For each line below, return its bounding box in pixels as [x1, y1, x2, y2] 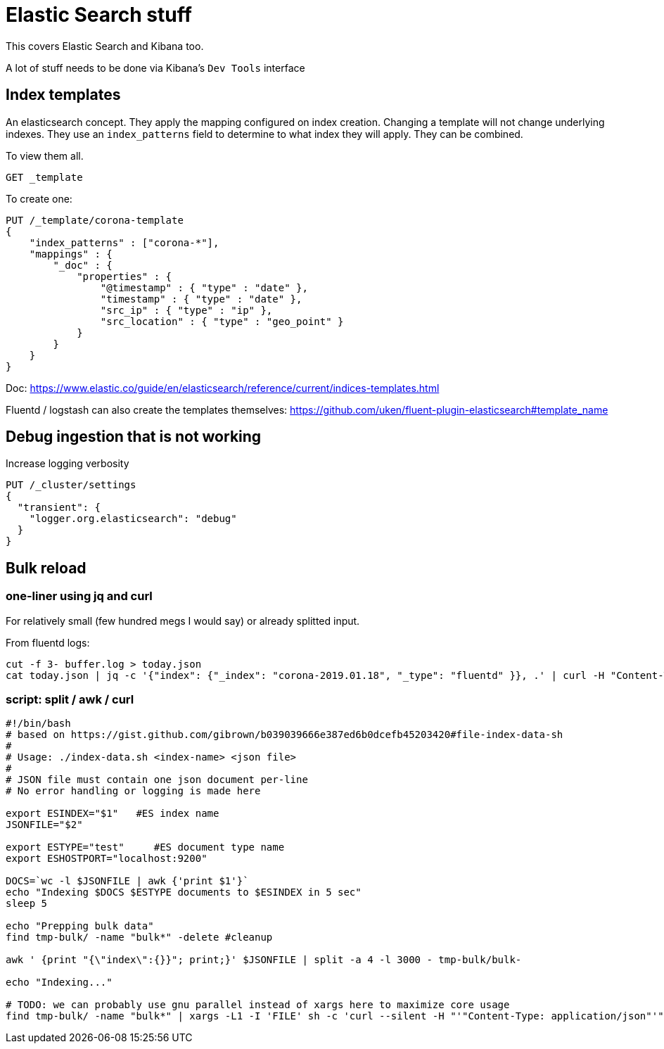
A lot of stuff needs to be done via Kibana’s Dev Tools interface [6, 61, 305, 74]
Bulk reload [6, 559, 87, 577]
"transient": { [17, 502, 101, 514]
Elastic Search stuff [6, 3, 192, 27]
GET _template [6, 171, 83, 183]
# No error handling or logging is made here [6, 785, 261, 797]
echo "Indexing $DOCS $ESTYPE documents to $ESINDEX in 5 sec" [6, 886, 362, 898]
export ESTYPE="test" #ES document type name [6, 841, 285, 853]
